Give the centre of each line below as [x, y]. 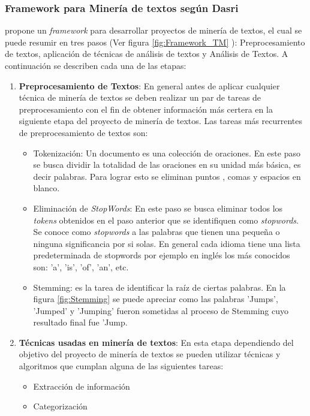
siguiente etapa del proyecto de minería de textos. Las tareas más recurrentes [160, 121]
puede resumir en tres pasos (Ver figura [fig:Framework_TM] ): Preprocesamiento [155, 42]
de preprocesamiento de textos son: [83, 132]
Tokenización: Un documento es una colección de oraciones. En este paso [167, 153]
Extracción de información [82, 386]
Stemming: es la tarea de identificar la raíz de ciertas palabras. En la [159, 287]
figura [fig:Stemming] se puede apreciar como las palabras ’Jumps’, [156, 299]
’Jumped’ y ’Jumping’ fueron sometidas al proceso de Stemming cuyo [161, 310]
